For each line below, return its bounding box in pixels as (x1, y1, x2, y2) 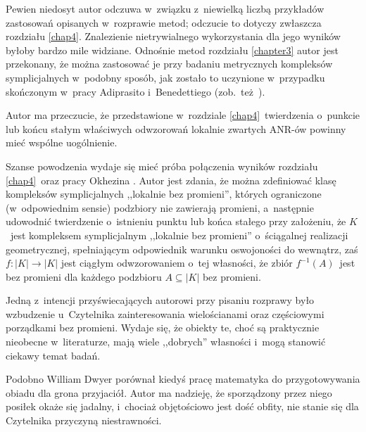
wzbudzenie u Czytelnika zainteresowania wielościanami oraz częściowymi (6, 306, 324, 321)
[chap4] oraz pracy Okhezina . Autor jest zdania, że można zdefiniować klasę (6, 172, 336, 187)
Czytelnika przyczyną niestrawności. (6, 413, 162, 428)
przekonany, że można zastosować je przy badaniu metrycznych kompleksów (6, 56, 333, 71)
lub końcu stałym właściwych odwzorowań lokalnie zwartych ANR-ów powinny (6, 121, 346, 136)
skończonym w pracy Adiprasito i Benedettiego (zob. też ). (6, 84, 265, 99)
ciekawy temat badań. (6, 348, 101, 362)
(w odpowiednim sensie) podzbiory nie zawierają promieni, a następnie (6, 200, 314, 215)
